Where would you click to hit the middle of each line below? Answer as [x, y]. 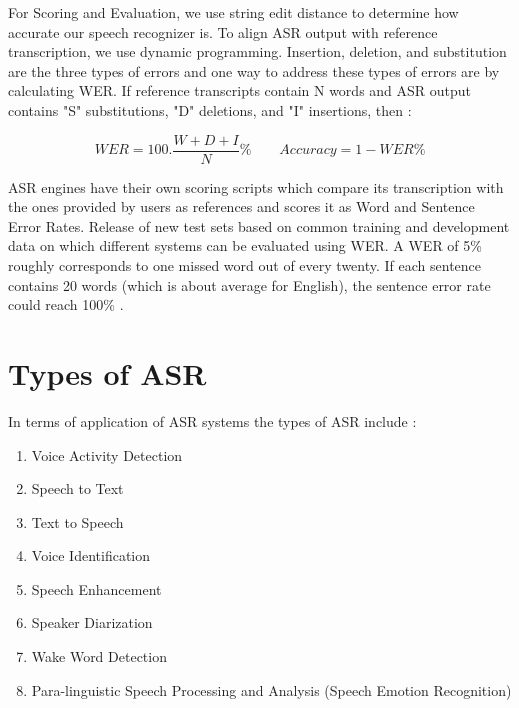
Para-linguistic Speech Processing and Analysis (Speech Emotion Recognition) [271, 689]
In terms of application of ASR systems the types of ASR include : [212, 420]
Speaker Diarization [92, 622]
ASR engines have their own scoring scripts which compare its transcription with [256, 186]
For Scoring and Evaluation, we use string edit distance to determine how [233, 12]
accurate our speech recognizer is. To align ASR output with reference [223, 31]
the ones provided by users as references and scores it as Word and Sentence [241, 206]
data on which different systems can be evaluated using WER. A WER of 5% [245, 245]
